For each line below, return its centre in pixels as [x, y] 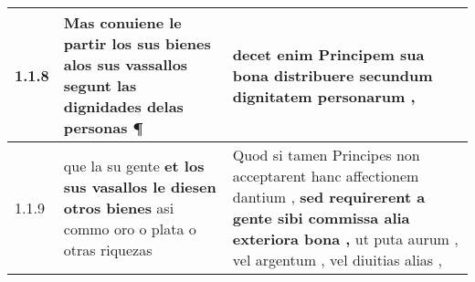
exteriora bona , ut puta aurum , [345, 239]
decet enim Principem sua [328, 54]
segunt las [100, 85]
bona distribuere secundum [332, 75]
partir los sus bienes [137, 43]
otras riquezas [108, 249]
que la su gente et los [134, 165]
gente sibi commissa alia [321, 218]
